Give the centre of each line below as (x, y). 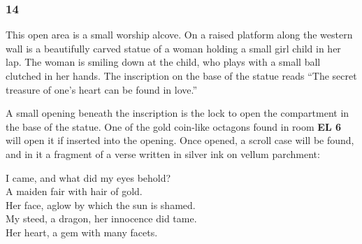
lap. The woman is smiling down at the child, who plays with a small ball (163, 62)
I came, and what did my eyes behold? (88, 177)
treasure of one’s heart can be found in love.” (102, 89)
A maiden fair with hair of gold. (74, 191)
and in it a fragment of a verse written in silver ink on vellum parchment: (163, 153)
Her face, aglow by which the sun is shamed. (101, 204)
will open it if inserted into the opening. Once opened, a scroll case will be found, (180, 140)
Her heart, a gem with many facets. (82, 232)
